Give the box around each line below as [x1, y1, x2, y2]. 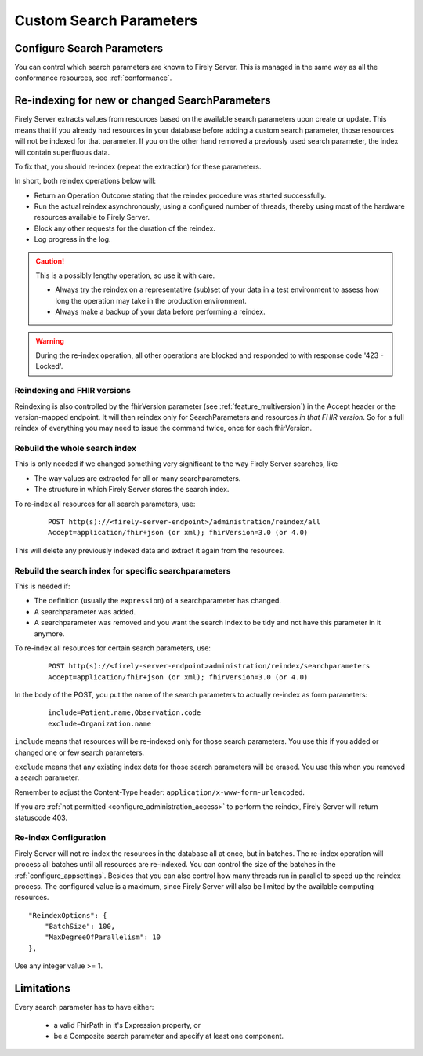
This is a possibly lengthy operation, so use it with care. [35, 271, 215, 280]
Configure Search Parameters [14, 42, 164, 55]
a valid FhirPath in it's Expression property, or [53, 1020, 201, 1029]
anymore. [34, 628, 65, 639]
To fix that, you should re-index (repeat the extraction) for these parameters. [14, 162, 262, 171]
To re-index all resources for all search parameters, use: [14, 499, 196, 508]
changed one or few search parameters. [14, 748, 145, 757]
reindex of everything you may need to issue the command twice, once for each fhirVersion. [14, 424, 313, 433]
